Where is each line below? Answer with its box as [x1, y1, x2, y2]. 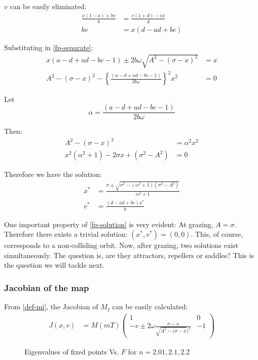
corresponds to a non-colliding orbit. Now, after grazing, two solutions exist [4, 240, 239, 250]
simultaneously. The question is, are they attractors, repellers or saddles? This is [4, 249, 254, 260]
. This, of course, [191, 229, 243, 239]
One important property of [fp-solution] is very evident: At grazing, [4, 219, 213, 229]
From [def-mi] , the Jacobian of [4, 301, 98, 312]
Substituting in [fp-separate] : [4, 42, 93, 52]
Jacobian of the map [4, 281, 89, 294]
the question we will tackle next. [4, 260, 105, 270]
